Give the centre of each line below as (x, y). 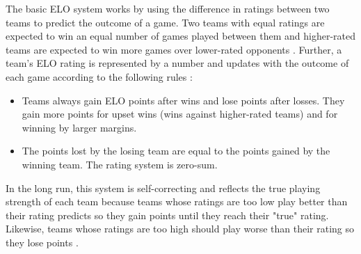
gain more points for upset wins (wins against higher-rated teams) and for (180, 114)
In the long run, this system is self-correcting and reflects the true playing (163, 188)
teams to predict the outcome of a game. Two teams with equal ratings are (165, 22)
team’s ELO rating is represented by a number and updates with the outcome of (177, 63)
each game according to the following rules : (99, 76)
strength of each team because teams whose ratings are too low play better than (177, 201)
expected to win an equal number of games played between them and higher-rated (181, 36)
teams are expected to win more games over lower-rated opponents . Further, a (174, 49)
